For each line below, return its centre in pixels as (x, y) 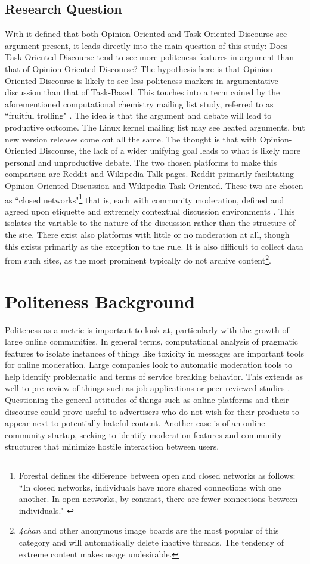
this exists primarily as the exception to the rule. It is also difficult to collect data (154, 246)
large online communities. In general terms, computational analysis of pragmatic (152, 341)
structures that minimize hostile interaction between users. (112, 446)
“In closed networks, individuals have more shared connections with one (150, 487)
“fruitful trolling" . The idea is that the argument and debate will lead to (138, 115)
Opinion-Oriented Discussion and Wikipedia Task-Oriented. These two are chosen (154, 185)
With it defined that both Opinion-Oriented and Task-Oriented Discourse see (146, 34)
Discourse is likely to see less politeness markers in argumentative (159, 80)
